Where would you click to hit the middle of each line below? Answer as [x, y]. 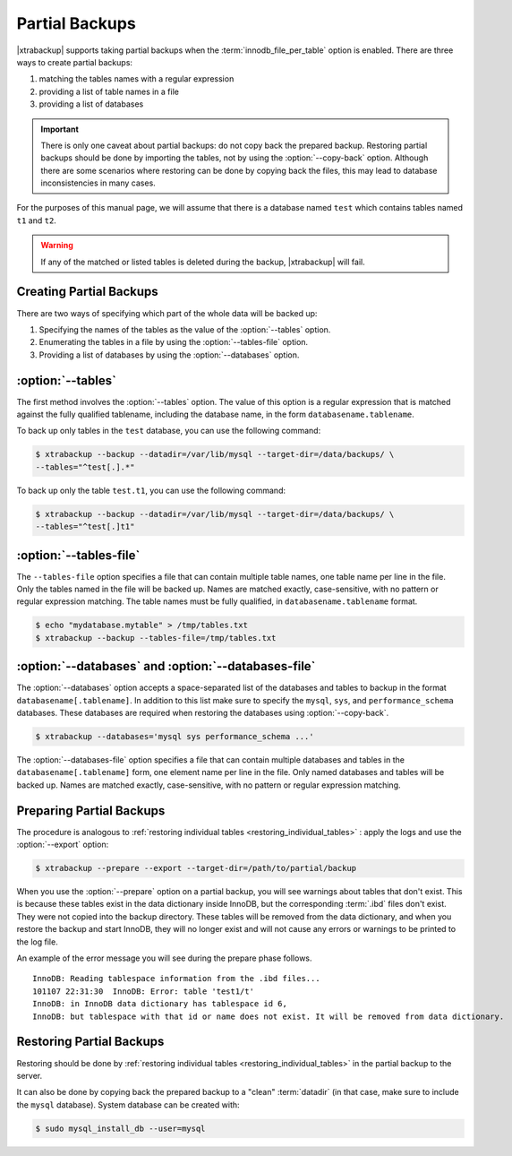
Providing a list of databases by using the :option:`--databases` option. [169, 355]
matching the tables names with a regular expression [137, 79]
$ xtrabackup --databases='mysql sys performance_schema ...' [175, 737]
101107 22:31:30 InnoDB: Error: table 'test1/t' [144, 991]
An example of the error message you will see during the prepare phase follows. [164, 958]
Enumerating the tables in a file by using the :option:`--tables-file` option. [174, 342]
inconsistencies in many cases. [98, 183]
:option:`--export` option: [63, 845]
